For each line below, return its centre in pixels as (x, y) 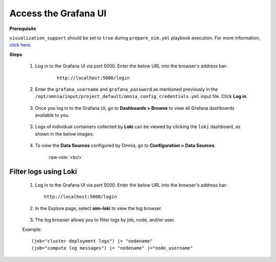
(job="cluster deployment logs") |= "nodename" (92, 241)
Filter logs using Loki (43, 172)
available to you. (52, 115)
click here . (20, 45)
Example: (32, 229)
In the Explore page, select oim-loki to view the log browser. (99, 208)
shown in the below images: (64, 134)
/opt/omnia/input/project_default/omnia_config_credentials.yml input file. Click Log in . (141, 97)
